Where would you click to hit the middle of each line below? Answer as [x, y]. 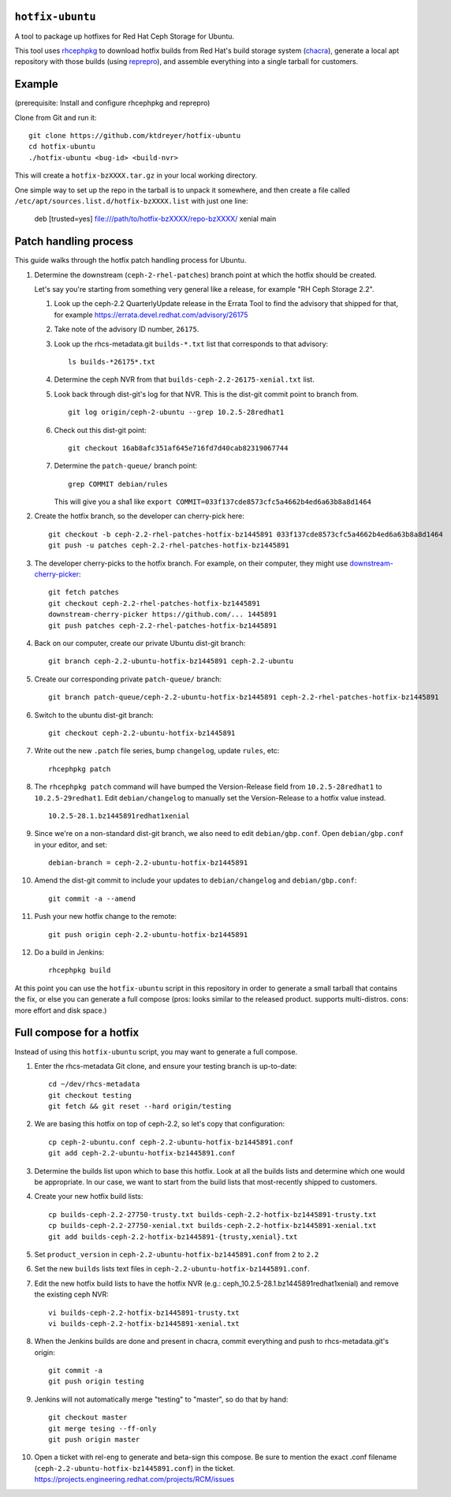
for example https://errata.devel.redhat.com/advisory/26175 [151, 315]
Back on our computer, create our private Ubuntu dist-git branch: [140, 643]
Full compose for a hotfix [77, 1033]
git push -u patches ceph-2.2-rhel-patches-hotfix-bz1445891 [169, 545]
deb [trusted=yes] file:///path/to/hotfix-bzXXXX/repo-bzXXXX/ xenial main [155, 219]
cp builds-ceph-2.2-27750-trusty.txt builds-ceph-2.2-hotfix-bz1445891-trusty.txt [212, 1214]
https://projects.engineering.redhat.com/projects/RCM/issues [134, 1480]
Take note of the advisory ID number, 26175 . [127, 329]
